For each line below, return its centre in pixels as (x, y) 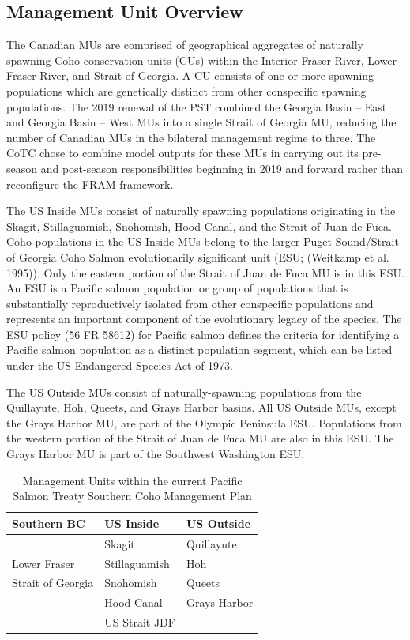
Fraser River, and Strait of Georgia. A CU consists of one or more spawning (190, 75)
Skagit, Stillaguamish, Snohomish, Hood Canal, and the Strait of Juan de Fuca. (199, 226)
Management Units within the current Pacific (132, 480)
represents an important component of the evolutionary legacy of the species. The (204, 319)
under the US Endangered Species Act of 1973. (120, 365)
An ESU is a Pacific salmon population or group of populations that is (177, 288)
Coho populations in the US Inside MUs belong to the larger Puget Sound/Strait (203, 241)
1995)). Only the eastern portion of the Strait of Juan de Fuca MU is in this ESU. (205, 272)
